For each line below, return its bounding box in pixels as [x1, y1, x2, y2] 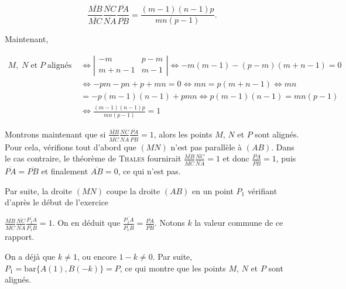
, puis [276, 152, 296, 164]
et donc [222, 152, 249, 164]
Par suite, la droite [5, 184, 73, 197]
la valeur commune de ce [194, 216, 283, 229]
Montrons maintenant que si [5, 128, 106, 140]
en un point [192, 184, 234, 197]
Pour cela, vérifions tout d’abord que [5, 140, 136, 153]
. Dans [271, 140, 294, 153]
